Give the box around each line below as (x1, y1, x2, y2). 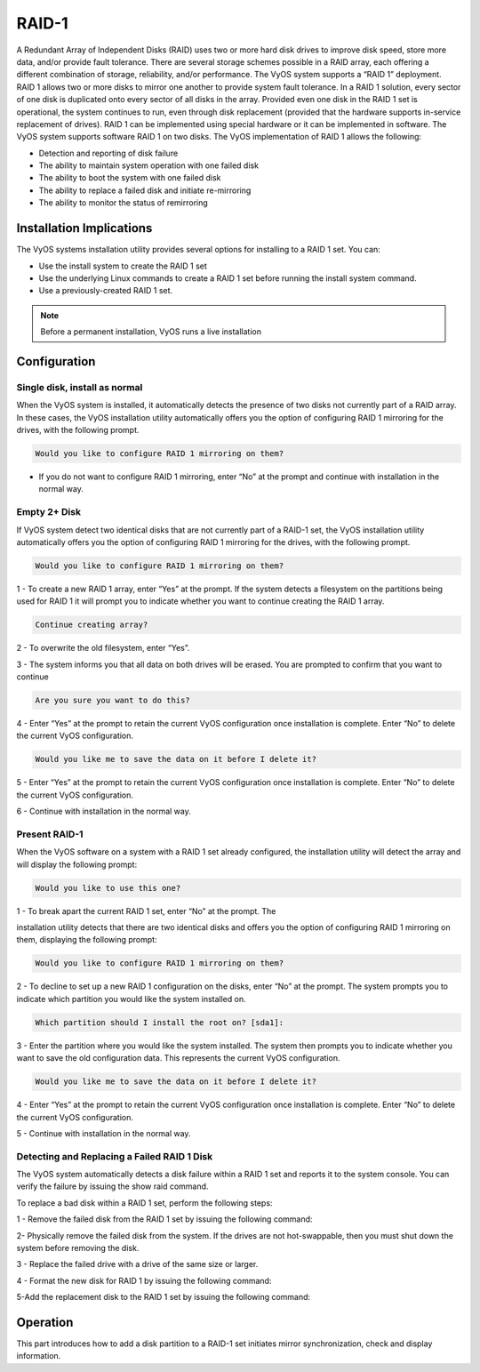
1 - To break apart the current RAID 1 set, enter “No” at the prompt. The (16, 905, 276, 916)
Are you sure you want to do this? (35, 695, 190, 706)
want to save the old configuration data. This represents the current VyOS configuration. (16, 1053, 340, 1063)
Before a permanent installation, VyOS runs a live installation (40, 326, 262, 337)
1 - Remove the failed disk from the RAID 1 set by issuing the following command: (16, 1214, 313, 1224)
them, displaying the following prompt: (16, 935, 157, 945)
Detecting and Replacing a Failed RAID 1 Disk (16, 1150, 213, 1162)
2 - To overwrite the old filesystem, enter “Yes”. (16, 643, 190, 654)
